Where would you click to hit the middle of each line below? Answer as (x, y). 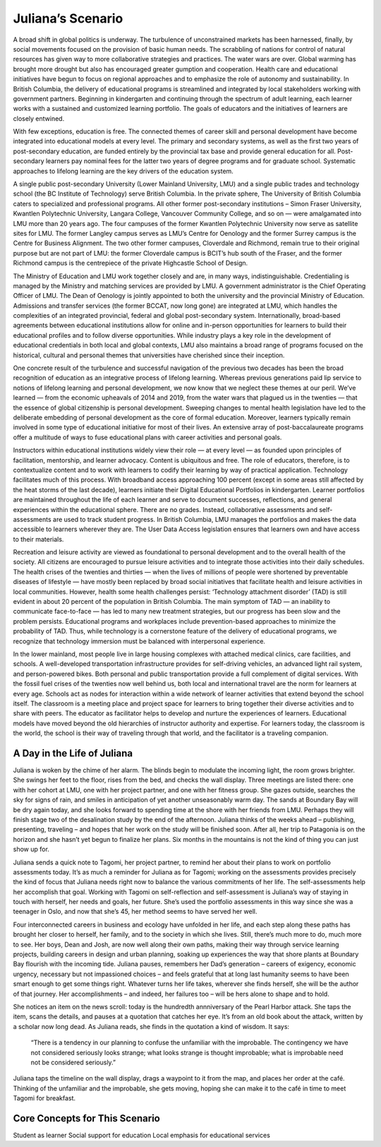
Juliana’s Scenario (68, 18)
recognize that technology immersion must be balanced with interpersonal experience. (139, 641)
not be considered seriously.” (73, 1062)
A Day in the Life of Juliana (73, 753)
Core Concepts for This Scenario (86, 1118)
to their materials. (38, 539)
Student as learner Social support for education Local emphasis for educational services (142, 1135)
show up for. (31, 849)
